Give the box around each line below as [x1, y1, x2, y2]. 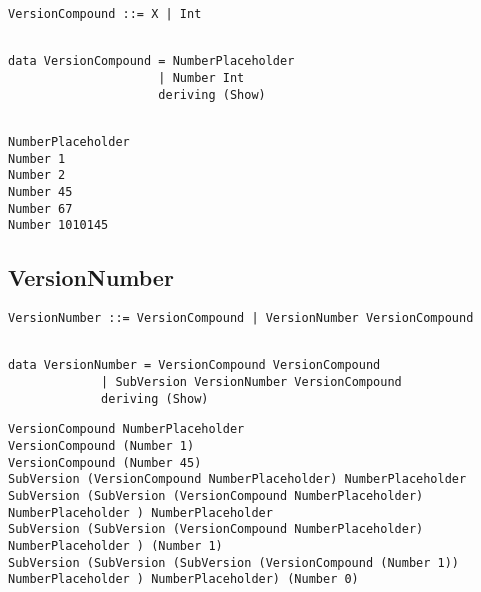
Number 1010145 [8, 218, 109, 233]
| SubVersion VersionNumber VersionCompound [101, 375, 402, 390]
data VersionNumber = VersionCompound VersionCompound [8, 358, 381, 373]
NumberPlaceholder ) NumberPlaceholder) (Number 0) [8, 572, 359, 587]
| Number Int [158, 70, 245, 85]
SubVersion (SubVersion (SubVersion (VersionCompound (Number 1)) [8, 555, 460, 570]
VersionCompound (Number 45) [8, 455, 202, 470]
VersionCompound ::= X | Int [8, 7, 202, 21]
